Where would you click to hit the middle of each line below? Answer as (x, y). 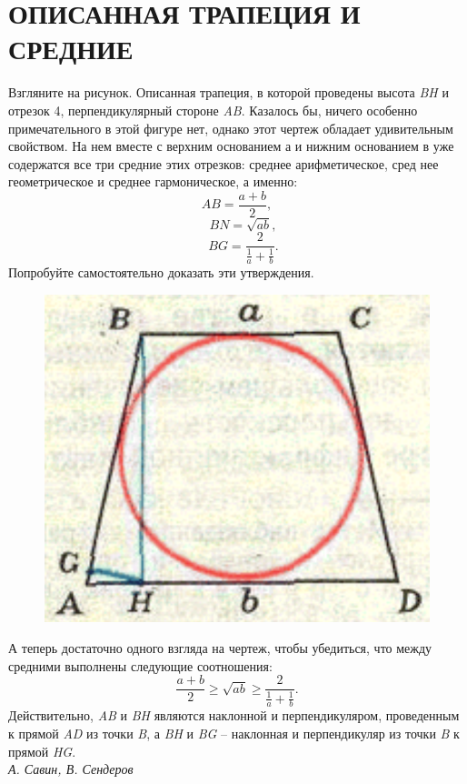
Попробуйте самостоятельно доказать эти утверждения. (161, 272)
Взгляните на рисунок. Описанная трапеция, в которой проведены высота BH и (229, 92)
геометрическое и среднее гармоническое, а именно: (153, 181)
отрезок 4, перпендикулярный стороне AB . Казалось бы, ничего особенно (213, 110)
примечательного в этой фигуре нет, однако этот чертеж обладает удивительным (231, 128)
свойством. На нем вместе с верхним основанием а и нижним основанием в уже (231, 146)
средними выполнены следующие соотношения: (140, 665)
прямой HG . (42, 751)
